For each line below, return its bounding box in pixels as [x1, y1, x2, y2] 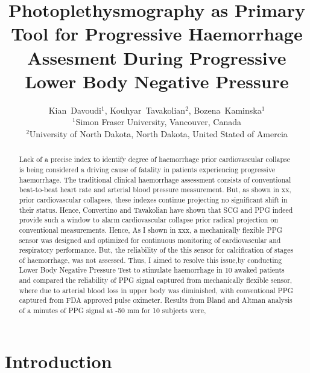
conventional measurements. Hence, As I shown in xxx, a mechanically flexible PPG [19, 224, 283, 235]
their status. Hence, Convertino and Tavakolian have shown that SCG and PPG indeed [19, 204, 293, 215]
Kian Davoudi [48, 103, 101, 116]
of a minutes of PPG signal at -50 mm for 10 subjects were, [19, 305, 206, 316]
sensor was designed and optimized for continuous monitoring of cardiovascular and [19, 235, 281, 245]
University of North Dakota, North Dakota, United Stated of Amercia [29, 127, 288, 140]
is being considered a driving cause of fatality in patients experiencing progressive [19, 164, 276, 174]
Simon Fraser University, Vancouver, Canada [75, 115, 241, 128]
